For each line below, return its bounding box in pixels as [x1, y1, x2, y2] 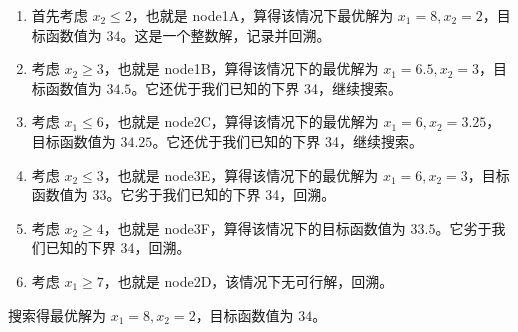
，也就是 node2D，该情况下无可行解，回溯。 [103, 270, 394, 291]
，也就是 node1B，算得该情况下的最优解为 [103, 58, 379, 79]
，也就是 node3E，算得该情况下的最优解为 [103, 164, 379, 185]
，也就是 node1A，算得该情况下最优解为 [131, 5, 394, 25]
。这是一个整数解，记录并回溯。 [120, 24, 331, 45]
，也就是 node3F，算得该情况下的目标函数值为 [103, 217, 406, 238]
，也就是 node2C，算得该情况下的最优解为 [103, 111, 379, 132]
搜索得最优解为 [8, 304, 106, 325]
